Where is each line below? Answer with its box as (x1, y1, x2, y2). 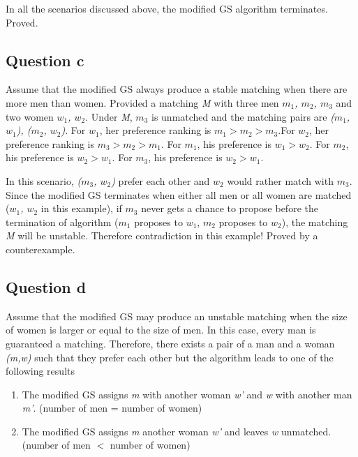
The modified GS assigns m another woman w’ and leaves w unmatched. (22, 424, 331, 438)
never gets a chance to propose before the (141, 201, 318, 216)
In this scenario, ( (6, 173, 82, 188)
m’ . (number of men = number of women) (22, 400, 202, 415)
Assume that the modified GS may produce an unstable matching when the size (6, 308, 348, 323)
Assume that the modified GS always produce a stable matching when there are (6, 82, 348, 96)
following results (6, 364, 75, 378)
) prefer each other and (111, 173, 210, 188)
